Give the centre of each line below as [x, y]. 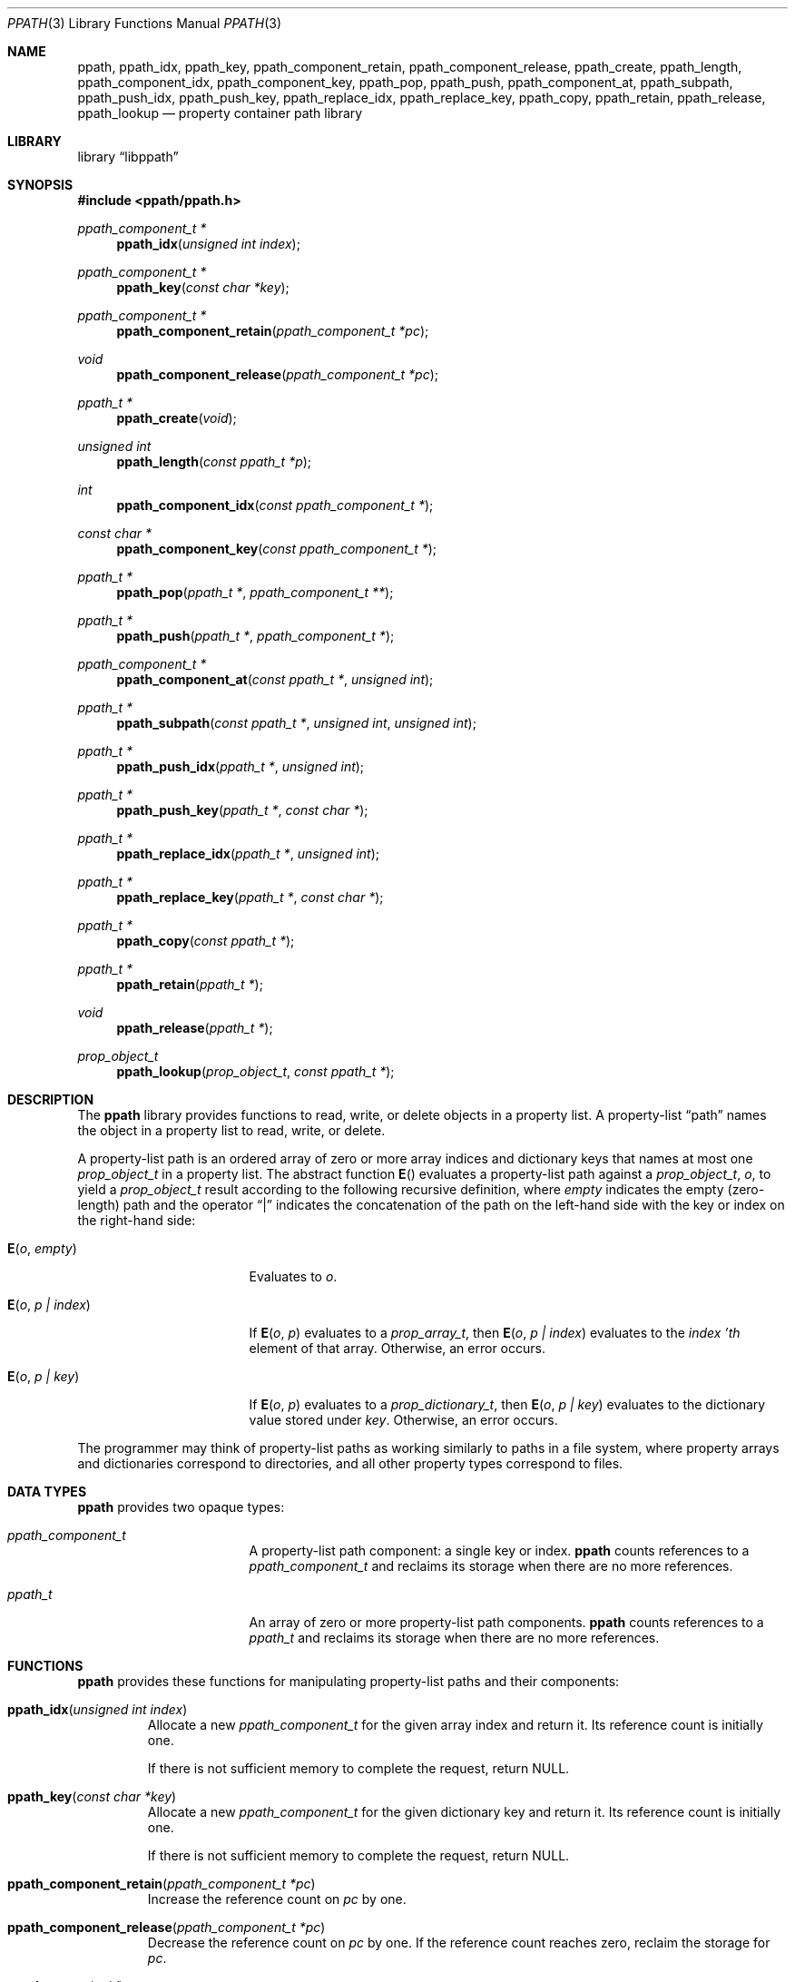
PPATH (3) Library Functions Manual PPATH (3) [145, 23]
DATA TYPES [47, 1491]
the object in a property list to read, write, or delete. [231, 1130]
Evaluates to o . [293, 1276]
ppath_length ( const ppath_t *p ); [214, 461]
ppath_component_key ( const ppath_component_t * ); [277, 549]
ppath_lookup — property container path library [220, 113]
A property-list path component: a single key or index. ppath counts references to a [499, 1550]
